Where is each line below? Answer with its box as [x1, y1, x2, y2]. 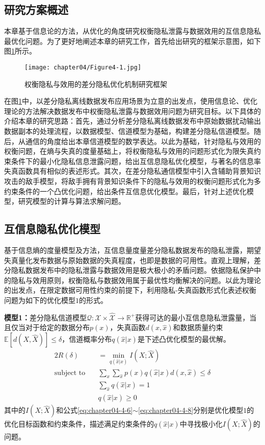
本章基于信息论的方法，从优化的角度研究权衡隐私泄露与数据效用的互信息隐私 [4, 26, 261, 36]
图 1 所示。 [4, 45, 36, 56]
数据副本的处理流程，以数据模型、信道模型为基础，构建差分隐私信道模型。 [4, 126, 254, 136]
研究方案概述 [4, 2, 68, 17]
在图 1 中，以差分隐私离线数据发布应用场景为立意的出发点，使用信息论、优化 [4, 96, 257, 106]
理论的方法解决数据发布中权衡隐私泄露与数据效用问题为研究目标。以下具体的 [4, 105, 261, 116]
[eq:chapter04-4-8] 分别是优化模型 [138, 405, 244, 415]
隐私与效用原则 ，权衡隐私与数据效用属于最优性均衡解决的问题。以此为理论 [11, 274, 261, 285]
